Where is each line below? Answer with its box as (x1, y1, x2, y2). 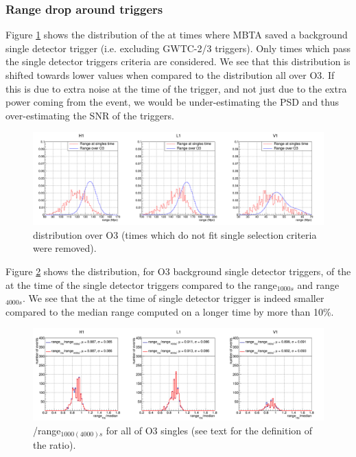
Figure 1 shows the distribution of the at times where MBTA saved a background (5, 27, 348, 42)
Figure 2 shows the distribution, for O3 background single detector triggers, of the (5, 263, 351, 278)
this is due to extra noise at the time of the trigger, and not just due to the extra (5, 81, 347, 95)
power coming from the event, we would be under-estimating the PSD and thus (5, 95, 339, 109)
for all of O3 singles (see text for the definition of (106, 423, 313, 437)
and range (297, 277, 340, 292)
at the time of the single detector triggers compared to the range (5, 277, 277, 292)
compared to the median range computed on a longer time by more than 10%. (5, 304, 334, 318)
